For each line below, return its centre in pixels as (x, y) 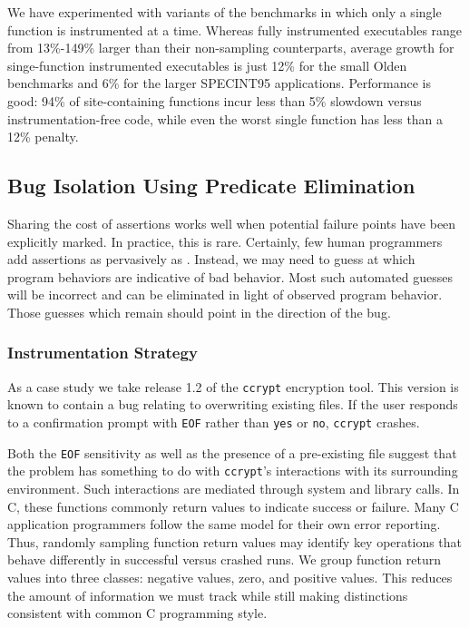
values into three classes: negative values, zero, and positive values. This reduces (230, 577)
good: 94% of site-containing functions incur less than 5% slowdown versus (215, 100)
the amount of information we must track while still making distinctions (208, 595)
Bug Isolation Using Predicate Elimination (211, 186)
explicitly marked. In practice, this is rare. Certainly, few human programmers (225, 241)
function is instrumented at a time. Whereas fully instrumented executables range (235, 29)
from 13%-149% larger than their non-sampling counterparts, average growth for (231, 48)
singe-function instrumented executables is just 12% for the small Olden (207, 65)
